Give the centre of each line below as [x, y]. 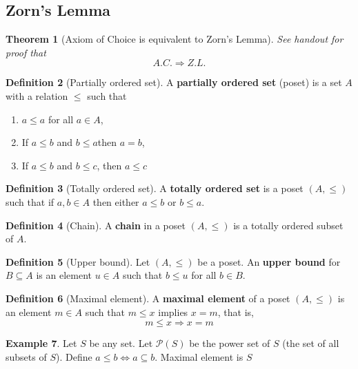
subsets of [26, 356]
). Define [74, 356]
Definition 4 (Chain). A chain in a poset [96, 225]
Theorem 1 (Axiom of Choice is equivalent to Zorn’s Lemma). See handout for [175, 39]
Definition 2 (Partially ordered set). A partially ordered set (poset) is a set [174, 82]
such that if [30, 201]
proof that [26, 52]
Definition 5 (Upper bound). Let [78, 261]
